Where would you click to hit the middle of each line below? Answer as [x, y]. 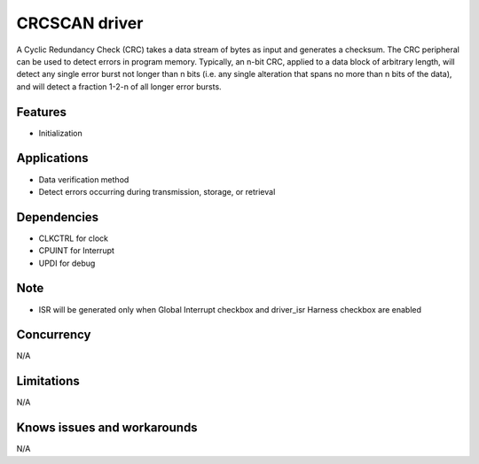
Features [41, 112]
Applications [52, 158]
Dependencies [58, 217]
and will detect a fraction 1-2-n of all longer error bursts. [119, 86]
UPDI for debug [67, 263]
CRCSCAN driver [80, 23]
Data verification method [84, 179]
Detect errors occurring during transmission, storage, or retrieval [157, 191]
